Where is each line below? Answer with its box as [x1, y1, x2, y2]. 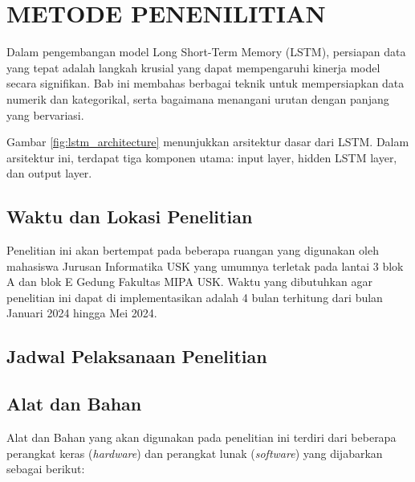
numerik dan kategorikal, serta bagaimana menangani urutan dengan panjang [6, 90, 389, 107]
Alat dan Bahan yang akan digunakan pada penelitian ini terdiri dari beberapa [6, 429, 397, 446]
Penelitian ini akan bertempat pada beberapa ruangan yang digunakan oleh [6, 242, 379, 259]
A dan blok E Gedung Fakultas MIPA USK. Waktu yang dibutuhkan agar [6, 273, 372, 290]
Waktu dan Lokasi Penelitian [6, 204, 253, 229]
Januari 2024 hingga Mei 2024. [6, 304, 157, 321]
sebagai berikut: [6, 460, 85, 477]
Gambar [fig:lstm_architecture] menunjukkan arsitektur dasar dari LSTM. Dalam [6, 133, 409, 150]
